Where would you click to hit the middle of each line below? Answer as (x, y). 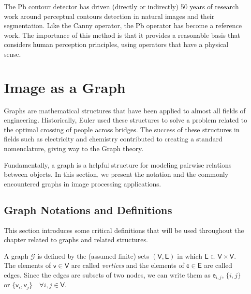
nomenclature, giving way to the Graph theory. (74, 148)
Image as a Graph (65, 87)
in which (190, 255)
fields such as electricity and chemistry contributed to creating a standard (113, 139)
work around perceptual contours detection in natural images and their (109, 16)
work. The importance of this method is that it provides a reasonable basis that (122, 35)
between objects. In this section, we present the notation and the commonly (116, 174)
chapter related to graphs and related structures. (76, 240)
